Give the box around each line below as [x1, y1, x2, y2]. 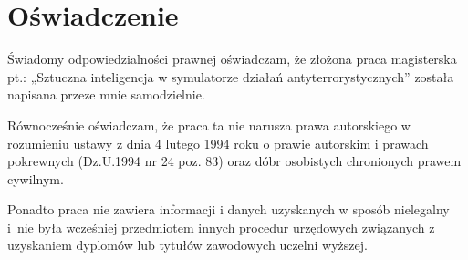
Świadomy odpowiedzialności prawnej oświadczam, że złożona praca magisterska [7, 49, 457, 68]
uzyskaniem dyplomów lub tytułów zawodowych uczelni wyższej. [7, 235, 368, 255]
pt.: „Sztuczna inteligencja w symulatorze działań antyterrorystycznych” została [7, 67, 454, 86]
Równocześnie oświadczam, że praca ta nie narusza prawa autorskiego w [7, 115, 411, 134]
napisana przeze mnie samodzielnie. [7, 85, 205, 104]
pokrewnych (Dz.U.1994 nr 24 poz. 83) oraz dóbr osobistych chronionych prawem [7, 151, 462, 171]
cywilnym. [7, 169, 64, 188]
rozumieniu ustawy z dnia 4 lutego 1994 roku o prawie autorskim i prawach [7, 133, 429, 152]
